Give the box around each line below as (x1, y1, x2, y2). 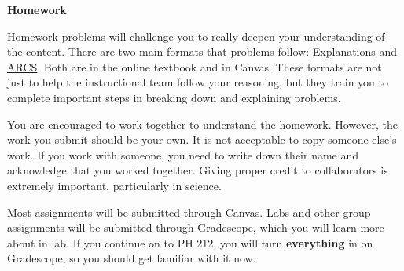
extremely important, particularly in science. (7, 177, 222, 193)
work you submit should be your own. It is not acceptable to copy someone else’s (7, 131, 397, 148)
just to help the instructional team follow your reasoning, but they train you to (7, 74, 388, 90)
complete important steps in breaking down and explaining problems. (7, 89, 341, 105)
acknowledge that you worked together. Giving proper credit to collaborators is (7, 162, 388, 178)
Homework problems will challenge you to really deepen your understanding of (7, 27, 385, 44)
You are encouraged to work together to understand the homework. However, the (7, 115, 398, 132)
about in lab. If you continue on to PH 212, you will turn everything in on (7, 234, 373, 251)
